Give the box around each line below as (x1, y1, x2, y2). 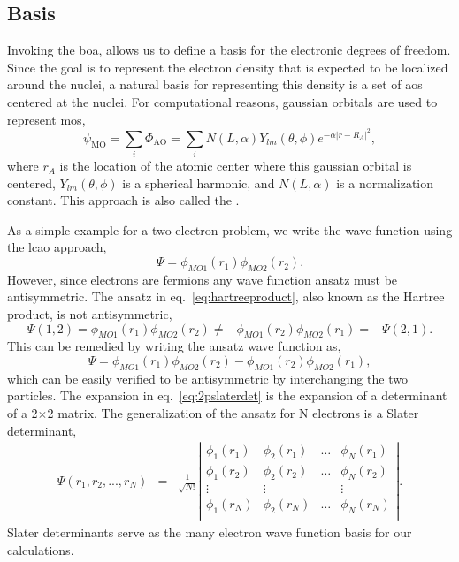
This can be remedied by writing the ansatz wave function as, (7, 337, 341, 355)
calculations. (7, 540, 74, 558)
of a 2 (7, 404, 38, 421)
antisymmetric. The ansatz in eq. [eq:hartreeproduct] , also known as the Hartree (7, 287, 445, 306)
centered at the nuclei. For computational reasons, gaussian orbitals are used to (7, 92, 438, 110)
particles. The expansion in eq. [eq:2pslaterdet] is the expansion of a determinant (7, 386, 448, 405)
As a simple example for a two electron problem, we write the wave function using (7, 220, 453, 239)
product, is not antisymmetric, (7, 305, 172, 323)
